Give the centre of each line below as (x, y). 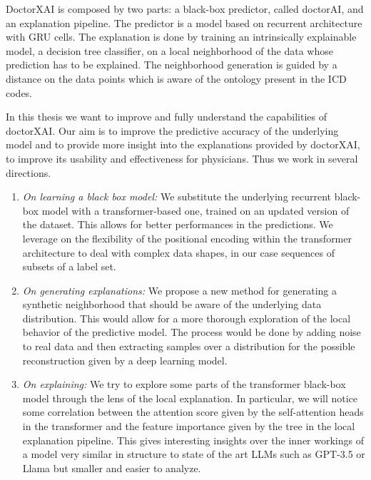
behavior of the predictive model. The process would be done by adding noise (192, 332)
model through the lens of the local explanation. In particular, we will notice (190, 398)
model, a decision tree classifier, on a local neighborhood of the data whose (169, 50)
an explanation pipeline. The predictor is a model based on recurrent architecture (184, 22)
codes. (19, 92)
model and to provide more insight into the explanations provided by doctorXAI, (183, 144)
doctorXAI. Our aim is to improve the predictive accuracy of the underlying (172, 130)
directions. (29, 172)
